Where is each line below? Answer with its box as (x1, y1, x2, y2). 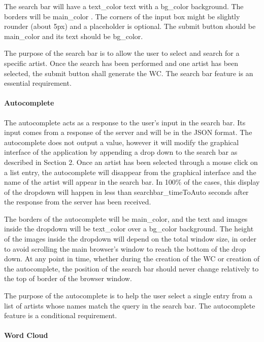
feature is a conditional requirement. (4, 310, 117, 321)
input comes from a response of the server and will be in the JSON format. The (4, 127, 252, 138)
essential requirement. (4, 78, 72, 88)
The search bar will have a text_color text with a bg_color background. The (4, 1, 244, 11)
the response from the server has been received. (4, 196, 151, 207)
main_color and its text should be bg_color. (4, 30, 143, 41)
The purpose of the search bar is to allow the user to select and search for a (4, 48, 240, 58)
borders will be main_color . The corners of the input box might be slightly (4, 11, 240, 21)
